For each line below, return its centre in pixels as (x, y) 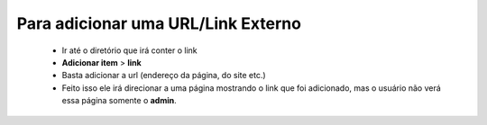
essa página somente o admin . (119, 101)
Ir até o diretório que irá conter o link (129, 50)
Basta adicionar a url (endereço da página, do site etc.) (164, 76)
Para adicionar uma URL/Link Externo (159, 23)
